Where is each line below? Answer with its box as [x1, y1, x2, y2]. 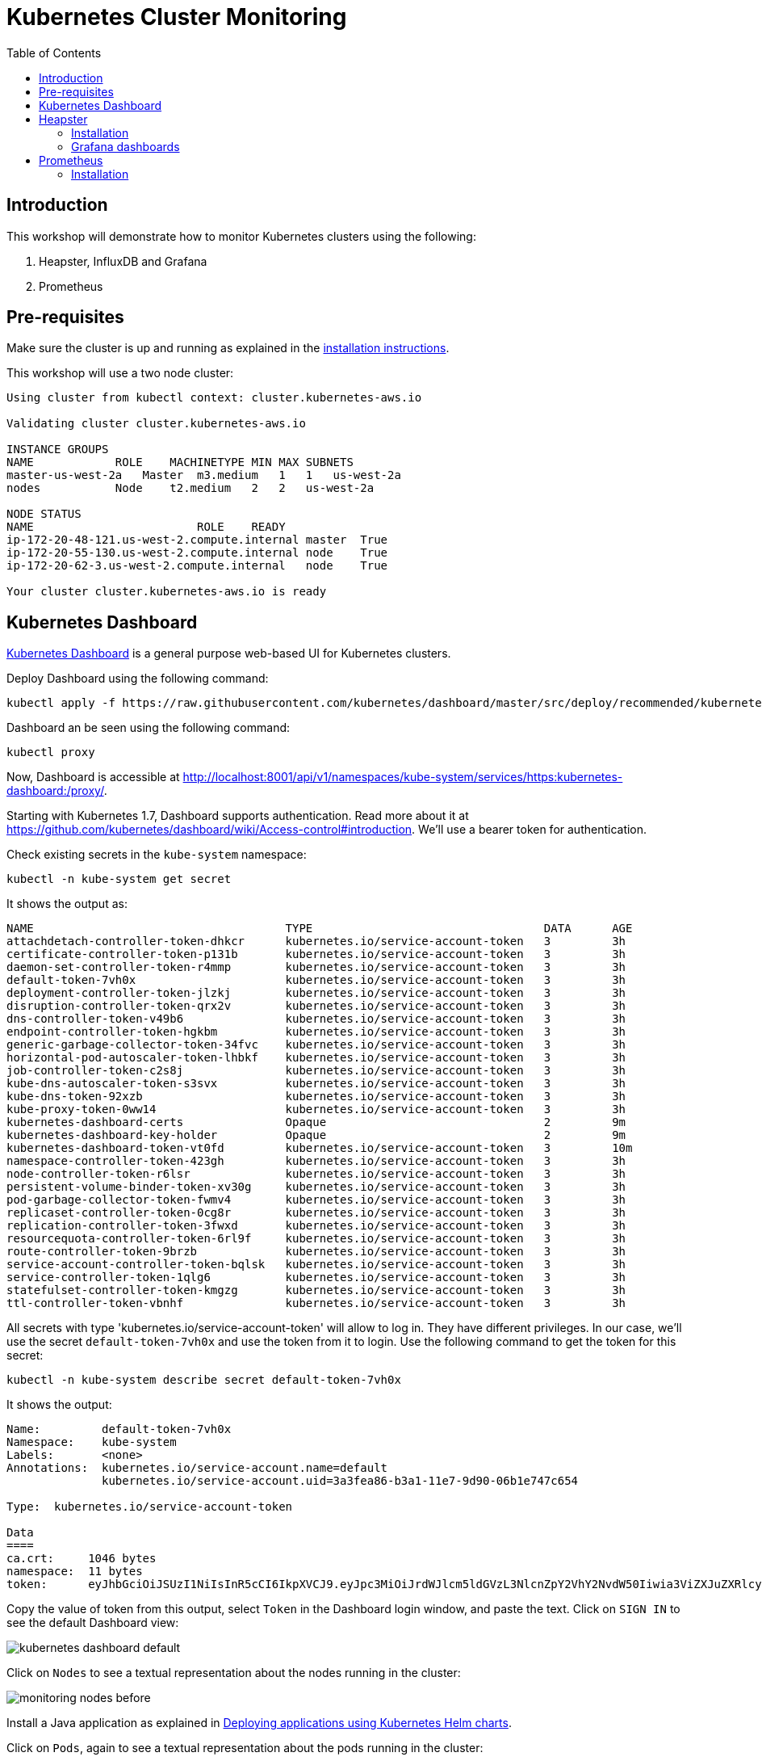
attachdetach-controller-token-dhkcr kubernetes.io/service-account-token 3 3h [6, 935, 626, 948]
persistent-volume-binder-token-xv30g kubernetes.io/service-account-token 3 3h [6, 1180, 626, 1194]
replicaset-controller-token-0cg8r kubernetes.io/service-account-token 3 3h [6, 1206, 626, 1220]
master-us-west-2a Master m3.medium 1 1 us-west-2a [6, 469, 401, 482]
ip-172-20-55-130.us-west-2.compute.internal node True [6, 546, 388, 560]
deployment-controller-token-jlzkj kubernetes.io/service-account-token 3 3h [6, 986, 626, 1000]
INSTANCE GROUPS [6, 443, 109, 456]
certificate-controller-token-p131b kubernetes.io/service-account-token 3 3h [6, 948, 626, 961]
